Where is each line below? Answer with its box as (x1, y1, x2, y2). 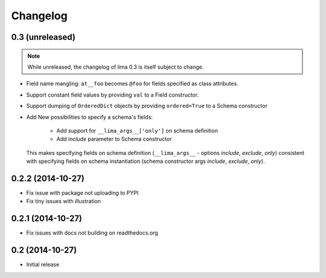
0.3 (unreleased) (11, 32, 75, 42)
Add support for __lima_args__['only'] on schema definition (56, 127, 219, 134)
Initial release (26, 261, 60, 268)
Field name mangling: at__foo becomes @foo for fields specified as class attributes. (26, 80, 238, 87)
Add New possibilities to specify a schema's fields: (26, 113, 153, 121)
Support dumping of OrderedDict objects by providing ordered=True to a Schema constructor (26, 103, 268, 110)
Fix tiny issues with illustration (26, 198, 101, 205)
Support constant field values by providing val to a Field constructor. (26, 91, 199, 98)
